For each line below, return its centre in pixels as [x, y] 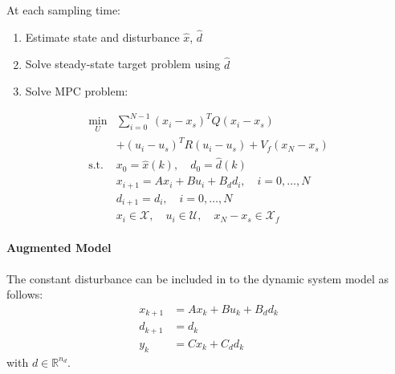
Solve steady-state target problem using [123, 64]
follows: [25, 294]
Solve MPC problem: [77, 91]
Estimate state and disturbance [102, 37]
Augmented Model [59, 248]
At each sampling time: [64, 10]
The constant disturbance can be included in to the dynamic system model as [198, 278]
